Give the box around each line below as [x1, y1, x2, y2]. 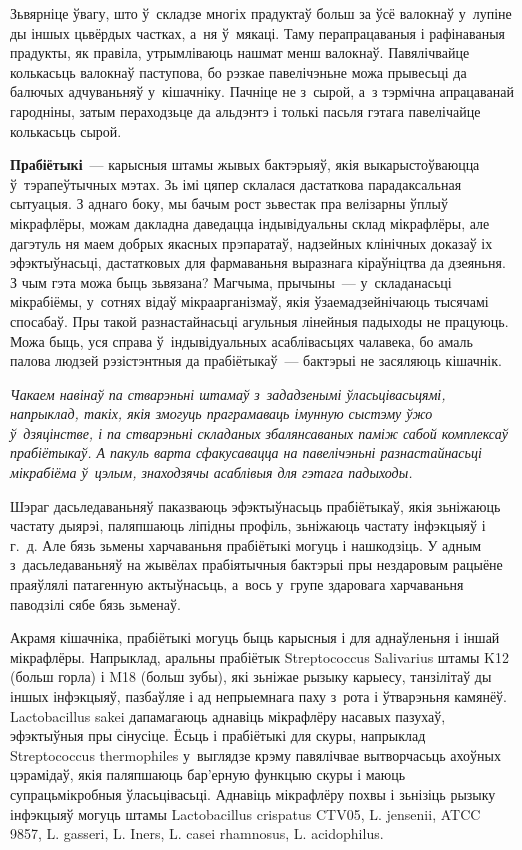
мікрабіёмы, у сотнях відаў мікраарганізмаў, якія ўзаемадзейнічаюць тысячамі [10, 291, 489, 312]
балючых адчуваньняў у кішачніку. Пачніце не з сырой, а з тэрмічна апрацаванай [10, 81, 514, 102]
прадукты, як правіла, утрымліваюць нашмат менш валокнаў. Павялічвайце [10, 42, 470, 63]
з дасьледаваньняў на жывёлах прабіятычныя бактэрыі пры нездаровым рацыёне [10, 554, 503, 575]
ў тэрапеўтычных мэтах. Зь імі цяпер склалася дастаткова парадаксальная [10, 173, 462, 194]
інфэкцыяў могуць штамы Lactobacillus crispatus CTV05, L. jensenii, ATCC [10, 803, 481, 824]
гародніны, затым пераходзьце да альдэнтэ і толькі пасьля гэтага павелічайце [10, 100, 481, 121]
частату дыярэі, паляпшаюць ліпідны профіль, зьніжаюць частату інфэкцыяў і [10, 515, 486, 536]
